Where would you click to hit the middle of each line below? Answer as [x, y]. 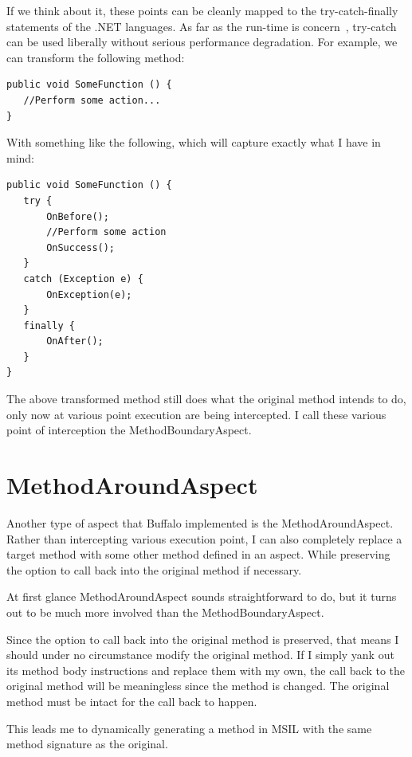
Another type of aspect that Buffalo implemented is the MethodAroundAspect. [200, 522]
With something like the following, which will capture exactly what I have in [194, 142]
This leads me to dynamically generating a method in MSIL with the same [189, 728]
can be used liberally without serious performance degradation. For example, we [202, 42]
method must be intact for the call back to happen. [132, 701]
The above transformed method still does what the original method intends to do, [206, 399]
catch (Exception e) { [83, 278]
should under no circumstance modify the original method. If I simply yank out [200, 655]
